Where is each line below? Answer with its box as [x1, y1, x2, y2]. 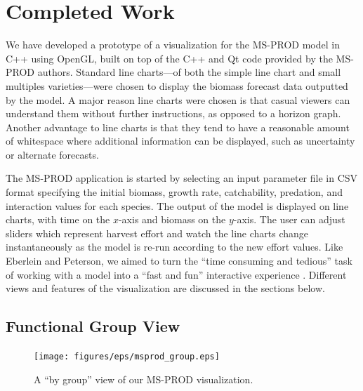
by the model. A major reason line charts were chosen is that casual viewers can [6, 92, 350, 107]
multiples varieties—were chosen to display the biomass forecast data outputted [6, 78, 348, 93]
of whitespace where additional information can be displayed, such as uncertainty [6, 133, 355, 148]
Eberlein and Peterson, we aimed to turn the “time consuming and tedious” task [6, 253, 352, 268]
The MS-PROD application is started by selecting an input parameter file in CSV [6, 171, 358, 185]
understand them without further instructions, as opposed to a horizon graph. [6, 106, 341, 121]
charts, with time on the [6, 212, 110, 227]
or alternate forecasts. [6, 147, 99, 161]
